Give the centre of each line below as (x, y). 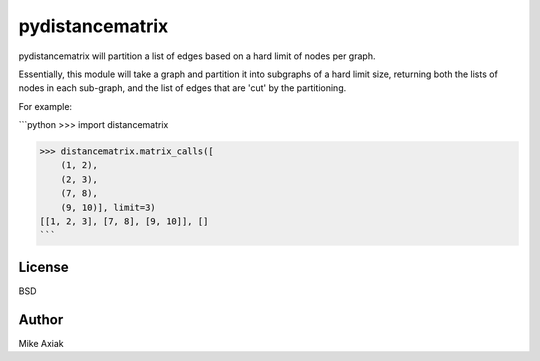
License (43, 266)
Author (41, 319)
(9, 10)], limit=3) (108, 207)
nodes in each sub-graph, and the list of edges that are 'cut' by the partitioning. (182, 88)
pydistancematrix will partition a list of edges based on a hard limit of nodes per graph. (197, 56)
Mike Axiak (41, 343)
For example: (45, 106)
